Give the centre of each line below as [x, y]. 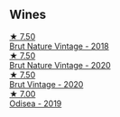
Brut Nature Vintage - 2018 [60, 46]
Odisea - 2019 [36, 103]
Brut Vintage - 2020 [46, 84]
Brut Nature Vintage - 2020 [60, 65]
